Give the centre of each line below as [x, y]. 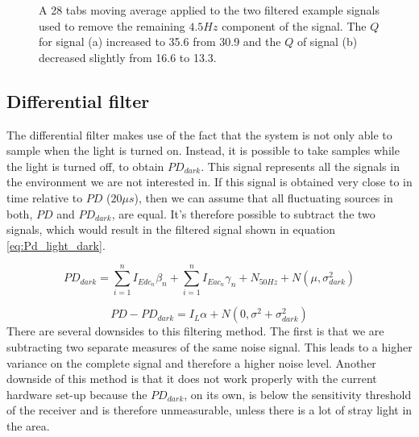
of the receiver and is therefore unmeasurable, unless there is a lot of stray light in [209, 410]
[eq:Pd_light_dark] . [56, 245]
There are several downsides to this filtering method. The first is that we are [195, 331]
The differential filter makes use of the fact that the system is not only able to [199, 134]
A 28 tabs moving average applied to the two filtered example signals [209, 10]
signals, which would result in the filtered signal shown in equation [171, 229]
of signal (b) [327, 42]
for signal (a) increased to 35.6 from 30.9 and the [160, 42]
